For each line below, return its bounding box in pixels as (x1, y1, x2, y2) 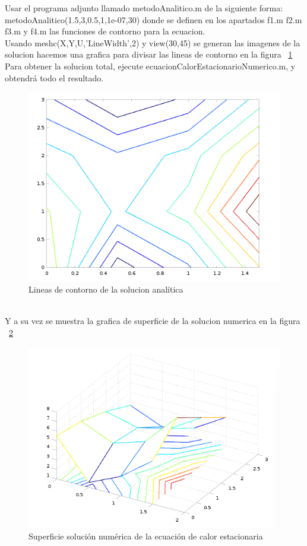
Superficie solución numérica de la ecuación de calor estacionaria (29, 530, 263, 542)
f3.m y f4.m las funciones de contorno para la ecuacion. (5, 25, 205, 37)
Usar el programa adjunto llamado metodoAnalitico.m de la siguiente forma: (5, 2, 283, 14)
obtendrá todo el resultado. (5, 71, 104, 84)
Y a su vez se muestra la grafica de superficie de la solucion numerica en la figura (5, 315, 300, 327)
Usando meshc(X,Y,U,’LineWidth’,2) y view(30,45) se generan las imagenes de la (5, 36, 300, 49)
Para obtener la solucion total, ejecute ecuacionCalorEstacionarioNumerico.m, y (5, 59, 296, 72)
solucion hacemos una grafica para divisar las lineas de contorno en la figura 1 (5, 48, 293, 61)
